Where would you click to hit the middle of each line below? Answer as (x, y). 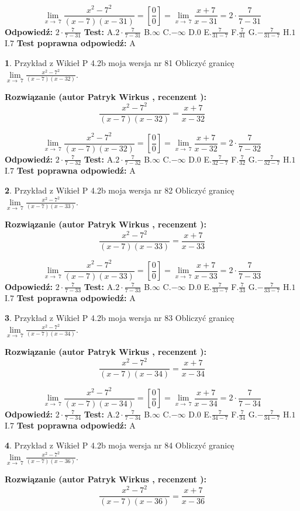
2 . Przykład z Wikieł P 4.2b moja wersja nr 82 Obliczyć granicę (120, 190)
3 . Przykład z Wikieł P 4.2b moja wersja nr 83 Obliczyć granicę (120, 318)
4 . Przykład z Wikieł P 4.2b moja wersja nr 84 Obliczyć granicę (120, 445)
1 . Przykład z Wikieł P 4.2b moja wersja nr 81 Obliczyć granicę (120, 62)
